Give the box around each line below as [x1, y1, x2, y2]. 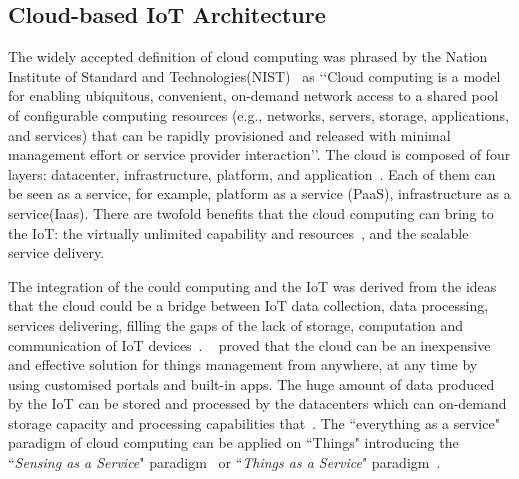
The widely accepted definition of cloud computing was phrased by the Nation [8, 46, 488, 67]
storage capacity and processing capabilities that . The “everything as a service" [8, 412, 500, 433]
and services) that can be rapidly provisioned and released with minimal [8, 124, 451, 145]
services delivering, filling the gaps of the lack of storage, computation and [8, 314, 464, 335]
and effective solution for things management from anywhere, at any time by [8, 354, 478, 375]
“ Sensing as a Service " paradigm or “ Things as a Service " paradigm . [8, 452, 441, 473]
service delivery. [8, 242, 105, 263]
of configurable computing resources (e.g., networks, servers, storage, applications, [8, 104, 509, 125]
